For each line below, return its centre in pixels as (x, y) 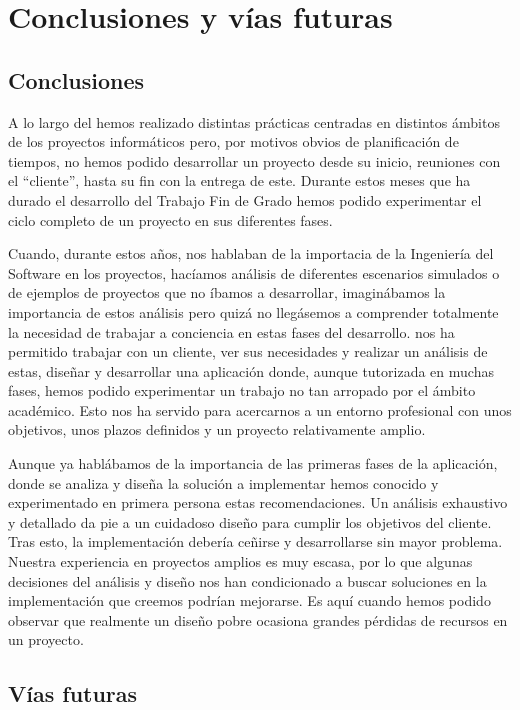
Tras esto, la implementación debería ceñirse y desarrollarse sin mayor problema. (255, 541)
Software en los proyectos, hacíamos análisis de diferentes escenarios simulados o (254, 272)
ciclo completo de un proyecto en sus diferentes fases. (170, 219)
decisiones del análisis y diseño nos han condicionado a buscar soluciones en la (247, 580)
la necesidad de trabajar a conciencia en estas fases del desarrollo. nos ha (231, 331)
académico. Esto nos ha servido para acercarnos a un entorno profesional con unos (260, 409)
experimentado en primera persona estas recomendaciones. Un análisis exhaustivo (258, 502)
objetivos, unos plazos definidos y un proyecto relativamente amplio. (217, 429)
